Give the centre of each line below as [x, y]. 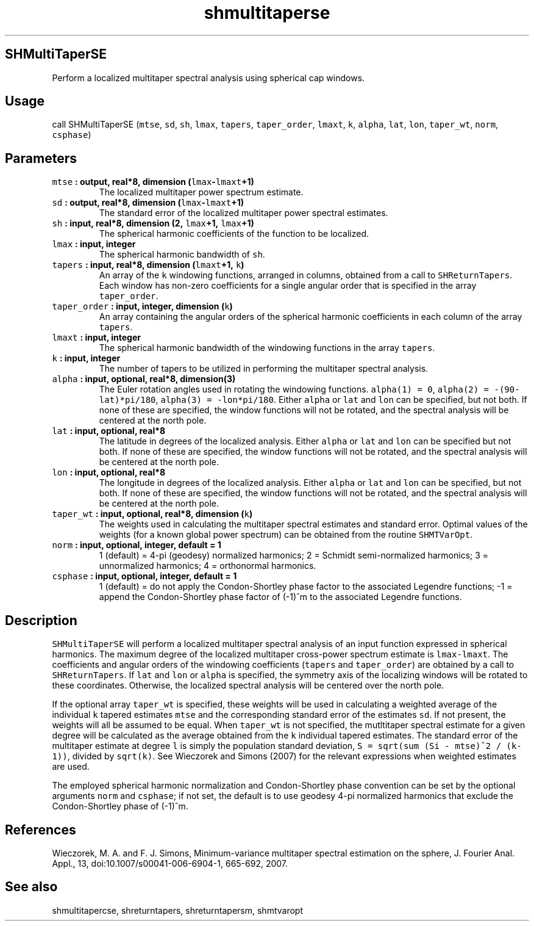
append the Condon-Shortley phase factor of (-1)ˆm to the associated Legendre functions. [280, 597]
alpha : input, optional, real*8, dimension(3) [144, 379]
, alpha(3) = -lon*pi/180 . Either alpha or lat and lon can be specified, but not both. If [341, 400]
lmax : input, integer [94, 244]
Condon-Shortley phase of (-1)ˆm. [120, 806]
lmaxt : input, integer [96, 338]
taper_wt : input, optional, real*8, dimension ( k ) [152, 514]
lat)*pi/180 [127, 400]
